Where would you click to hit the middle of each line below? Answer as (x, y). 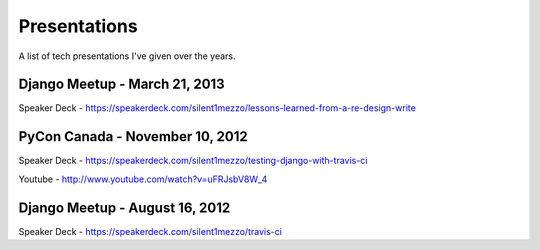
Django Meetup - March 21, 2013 (121, 84)
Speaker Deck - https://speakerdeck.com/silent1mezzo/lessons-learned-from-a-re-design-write (217, 108)
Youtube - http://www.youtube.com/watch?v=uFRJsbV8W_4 (143, 179)
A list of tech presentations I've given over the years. (127, 56)
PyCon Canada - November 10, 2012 (133, 136)
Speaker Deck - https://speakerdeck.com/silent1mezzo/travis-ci (150, 231)
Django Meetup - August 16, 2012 (124, 207)
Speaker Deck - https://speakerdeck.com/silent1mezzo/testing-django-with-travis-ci (193, 161)
